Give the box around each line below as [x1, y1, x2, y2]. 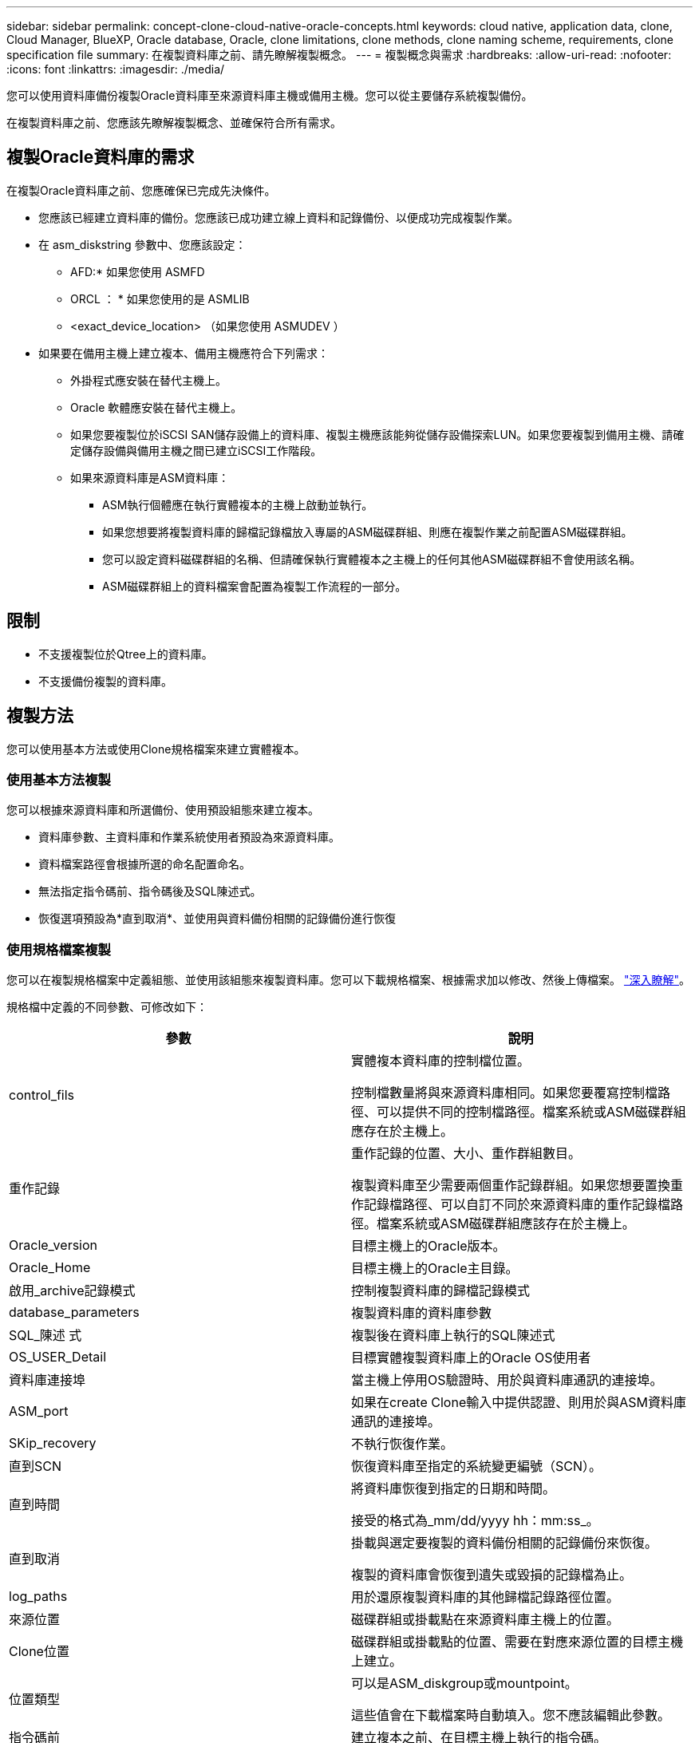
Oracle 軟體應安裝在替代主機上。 [70, 400, 243, 414]
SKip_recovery [9, 1435, 97, 1452]
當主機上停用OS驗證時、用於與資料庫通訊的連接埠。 [351, 1372, 663, 1389]
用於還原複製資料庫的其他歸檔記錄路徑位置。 [351, 1589, 620, 1606]
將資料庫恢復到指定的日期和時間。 [351, 1480, 556, 1497]
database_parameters [9, 1304, 140, 1321]
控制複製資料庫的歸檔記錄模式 [351, 1283, 531, 1299]
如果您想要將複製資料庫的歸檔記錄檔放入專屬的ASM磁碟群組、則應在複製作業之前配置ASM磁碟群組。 [102, 524, 633, 539]
